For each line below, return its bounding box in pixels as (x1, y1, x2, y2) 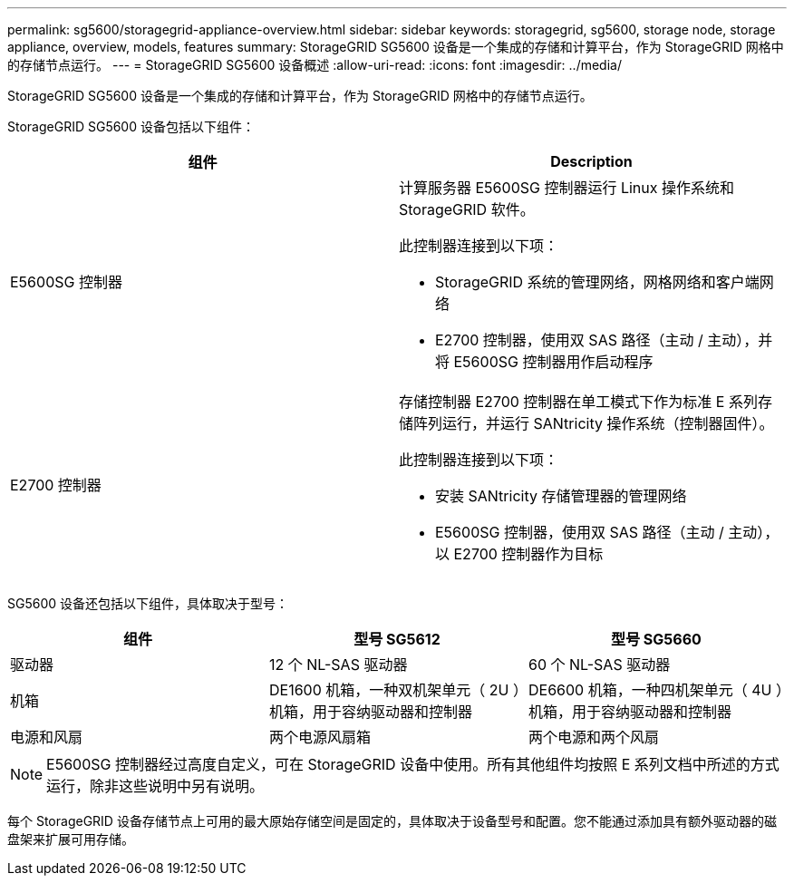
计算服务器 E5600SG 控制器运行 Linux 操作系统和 (399, 179, 734, 197)
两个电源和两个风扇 (528, 728, 659, 746)
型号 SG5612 (353, 630, 441, 648)
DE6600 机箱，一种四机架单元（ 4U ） (528, 681, 783, 699)
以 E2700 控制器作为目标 (435, 545, 604, 563)
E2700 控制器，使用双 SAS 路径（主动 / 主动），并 (435, 331, 773, 349)
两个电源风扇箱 (268, 728, 371, 746)
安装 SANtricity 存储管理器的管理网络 (435, 487, 687, 505)
